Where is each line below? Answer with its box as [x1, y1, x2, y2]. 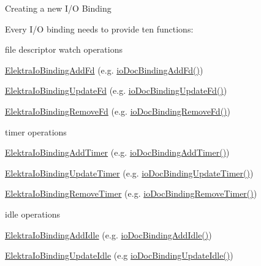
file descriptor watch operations [5, 43, 123, 56]
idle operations [5, 207, 60, 220]
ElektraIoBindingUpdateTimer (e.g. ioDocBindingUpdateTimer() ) [5, 166, 254, 179]
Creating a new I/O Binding [5, 2, 112, 14]
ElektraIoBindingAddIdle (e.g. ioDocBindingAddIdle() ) [5, 228, 212, 241]
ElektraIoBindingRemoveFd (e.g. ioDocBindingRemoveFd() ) [5, 104, 230, 117]
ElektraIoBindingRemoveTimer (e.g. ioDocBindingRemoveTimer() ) [5, 187, 257, 200]
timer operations [5, 125, 67, 138]
